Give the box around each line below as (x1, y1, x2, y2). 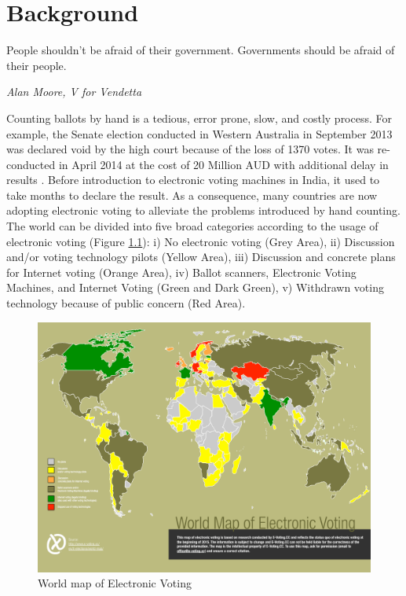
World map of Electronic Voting (38, 575, 192, 591)
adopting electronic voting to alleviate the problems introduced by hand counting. (6, 202, 401, 219)
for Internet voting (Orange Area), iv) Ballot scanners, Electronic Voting (6, 263, 357, 280)
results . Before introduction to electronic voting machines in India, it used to (6, 171, 380, 188)
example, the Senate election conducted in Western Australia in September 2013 (6, 125, 393, 142)
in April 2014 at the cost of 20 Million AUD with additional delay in (58, 156, 389, 172)
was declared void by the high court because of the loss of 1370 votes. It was (6, 141, 374, 157)
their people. (6, 57, 67, 73)
